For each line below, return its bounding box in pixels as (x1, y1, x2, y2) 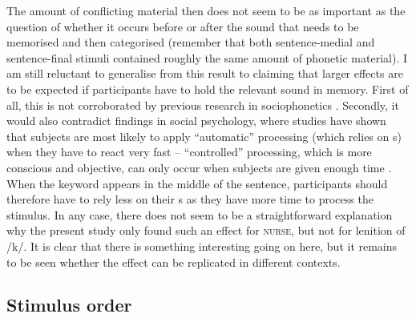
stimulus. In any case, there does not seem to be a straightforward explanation (6, 206, 393, 223)
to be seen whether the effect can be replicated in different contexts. (6, 253, 341, 270)
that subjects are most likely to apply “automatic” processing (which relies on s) (6, 127, 402, 144)
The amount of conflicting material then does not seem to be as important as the (6, 2, 406, 18)
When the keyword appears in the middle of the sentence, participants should (6, 175, 388, 191)
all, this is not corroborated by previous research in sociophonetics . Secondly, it (6, 96, 399, 113)
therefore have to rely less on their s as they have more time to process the (6, 191, 374, 207)
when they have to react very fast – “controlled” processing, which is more (6, 143, 372, 160)
